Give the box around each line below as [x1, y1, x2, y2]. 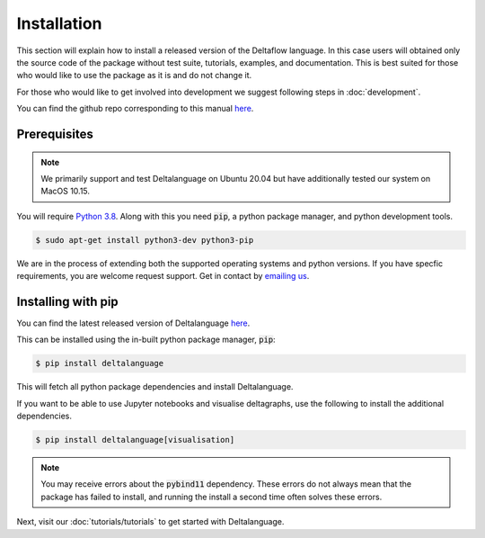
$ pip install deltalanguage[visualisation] [35, 435, 235, 445]
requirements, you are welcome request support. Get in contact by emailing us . [16, 271, 310, 282]
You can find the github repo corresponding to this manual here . [16, 103, 254, 114]
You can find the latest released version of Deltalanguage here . [16, 318, 251, 328]
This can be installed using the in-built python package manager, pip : [16, 334, 276, 345]
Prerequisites [16, 126, 93, 141]
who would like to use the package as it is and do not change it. [16, 70, 252, 81]
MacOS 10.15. [40, 185, 90, 197]
